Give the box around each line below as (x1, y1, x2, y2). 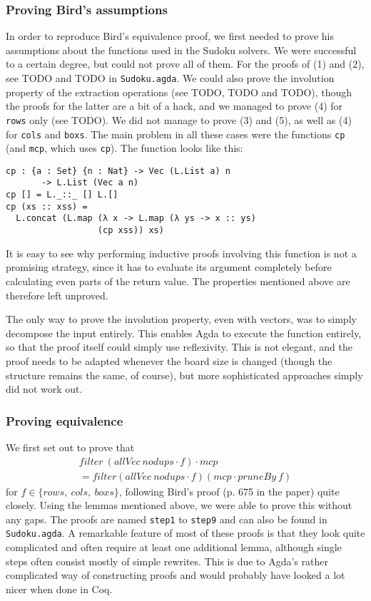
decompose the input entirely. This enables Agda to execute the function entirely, (6, 325, 362, 340)
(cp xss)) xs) (97, 225, 164, 236)
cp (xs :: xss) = (6, 201, 88, 212)
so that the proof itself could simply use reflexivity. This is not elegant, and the (6, 339, 352, 354)
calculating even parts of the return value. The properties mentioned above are (6, 273, 350, 288)
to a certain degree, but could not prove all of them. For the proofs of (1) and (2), (6, 56, 365, 71)
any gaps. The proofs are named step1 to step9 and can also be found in (6, 511, 327, 526)
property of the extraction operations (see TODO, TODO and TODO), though (6, 84, 352, 99)
